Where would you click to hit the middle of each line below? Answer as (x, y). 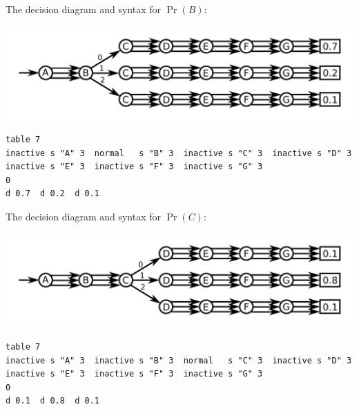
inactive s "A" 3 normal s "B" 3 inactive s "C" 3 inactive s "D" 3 (179, 153)
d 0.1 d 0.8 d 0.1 (53, 401)
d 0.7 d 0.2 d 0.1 (53, 194)
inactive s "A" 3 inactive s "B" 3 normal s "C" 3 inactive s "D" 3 (179, 360)
